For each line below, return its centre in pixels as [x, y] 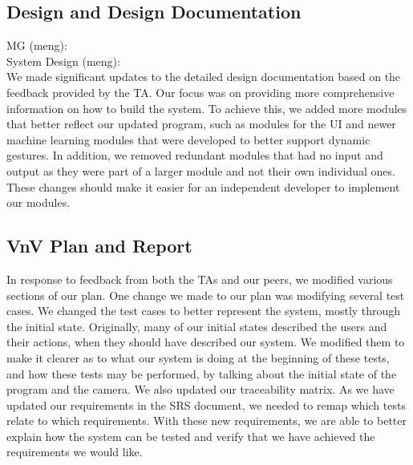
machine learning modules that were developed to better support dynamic [188, 139]
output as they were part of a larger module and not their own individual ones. [201, 170]
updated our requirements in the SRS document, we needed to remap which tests [206, 404]
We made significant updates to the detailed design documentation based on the [204, 77]
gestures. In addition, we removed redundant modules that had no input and [195, 155]
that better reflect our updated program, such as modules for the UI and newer [201, 124]
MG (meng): [37, 45]
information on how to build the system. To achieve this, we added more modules [207, 108]
